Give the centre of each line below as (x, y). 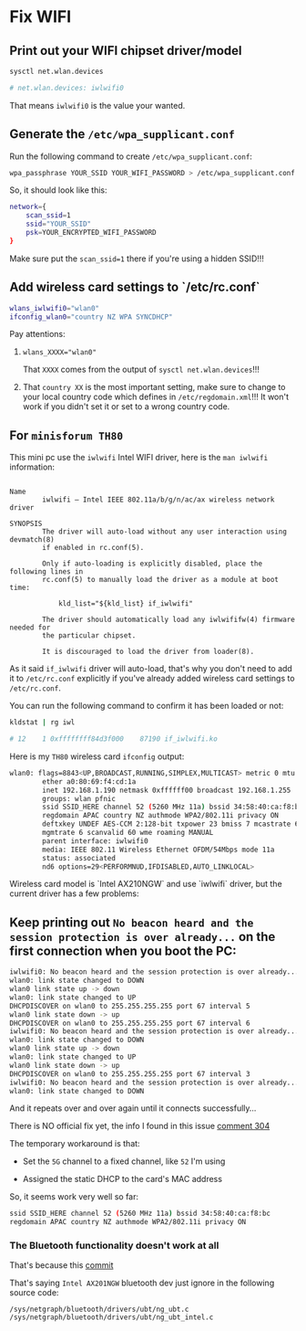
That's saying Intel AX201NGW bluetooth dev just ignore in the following (142, 1283)
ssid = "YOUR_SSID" (59, 224)
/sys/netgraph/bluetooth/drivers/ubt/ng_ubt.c (99, 1310)
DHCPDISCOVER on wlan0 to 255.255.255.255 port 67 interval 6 (130, 1023)
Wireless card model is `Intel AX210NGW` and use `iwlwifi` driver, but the (146, 884)
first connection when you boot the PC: (123, 951)
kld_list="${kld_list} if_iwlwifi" (126, 604)
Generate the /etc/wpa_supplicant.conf (122, 134)
